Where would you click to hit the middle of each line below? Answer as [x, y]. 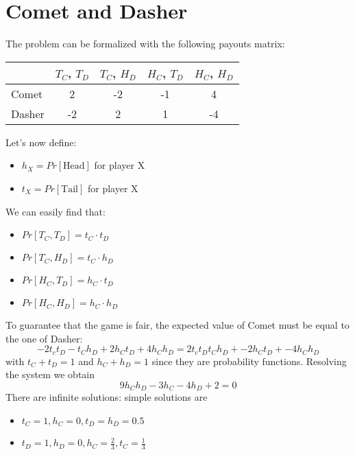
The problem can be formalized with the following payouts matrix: [145, 44]
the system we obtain [50, 374]
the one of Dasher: [44, 338]
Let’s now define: [41, 142]
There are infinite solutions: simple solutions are [107, 397]
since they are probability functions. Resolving [249, 361]
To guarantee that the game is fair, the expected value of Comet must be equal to [177, 325]
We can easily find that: [56, 211]
